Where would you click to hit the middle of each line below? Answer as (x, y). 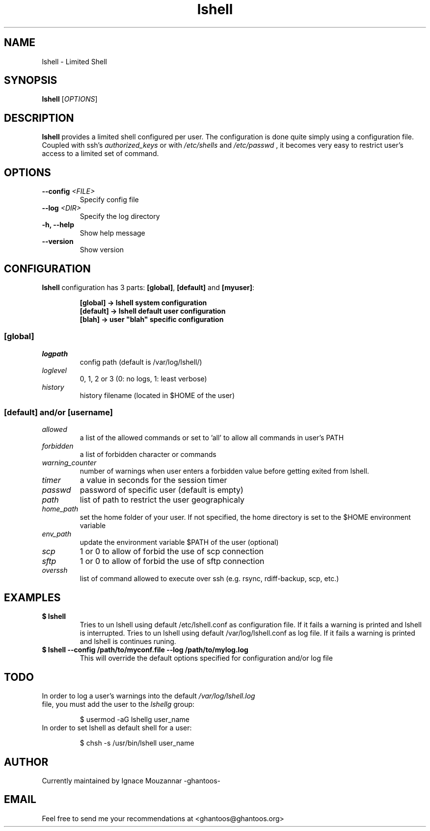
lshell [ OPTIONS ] (70, 99)
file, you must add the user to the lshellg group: (118, 704)
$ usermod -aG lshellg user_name (134, 720)
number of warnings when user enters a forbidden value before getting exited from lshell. (224, 471)
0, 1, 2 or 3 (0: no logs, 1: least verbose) (143, 378)
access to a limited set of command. (100, 154)
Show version (102, 250)
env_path (57, 534)
